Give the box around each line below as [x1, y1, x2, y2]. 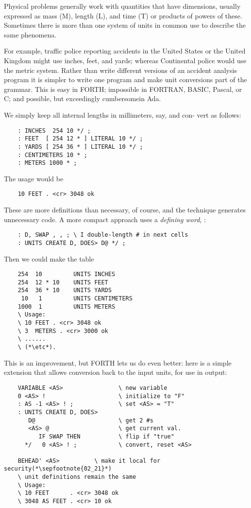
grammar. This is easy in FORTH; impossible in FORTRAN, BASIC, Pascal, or [4, 84, 242, 94]
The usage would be [4, 173, 64, 183]
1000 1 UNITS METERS [17, 303, 116, 310]
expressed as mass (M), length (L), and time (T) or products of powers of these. [4, 10, 242, 20]
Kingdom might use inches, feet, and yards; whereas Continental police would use [4, 55, 247, 65]
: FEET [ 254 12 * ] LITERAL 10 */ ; [17, 135, 143, 142]
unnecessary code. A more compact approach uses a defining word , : [4, 214, 206, 224]
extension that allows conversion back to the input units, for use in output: [4, 367, 227, 377]
